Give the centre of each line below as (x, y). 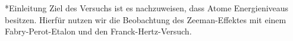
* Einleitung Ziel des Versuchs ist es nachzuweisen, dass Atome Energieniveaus (147, 8)
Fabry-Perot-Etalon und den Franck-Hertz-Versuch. (98, 31)
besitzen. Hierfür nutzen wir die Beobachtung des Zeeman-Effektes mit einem (146, 19)
